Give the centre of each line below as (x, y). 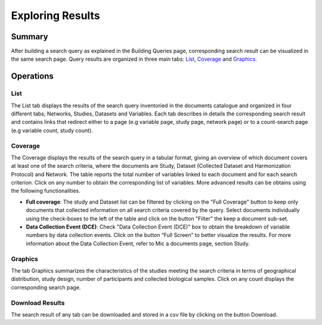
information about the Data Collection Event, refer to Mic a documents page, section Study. (138, 243)
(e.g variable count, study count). (52, 130)
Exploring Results (56, 15)
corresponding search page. (46, 287)
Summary (30, 37)
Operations (32, 76)
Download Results (38, 302)
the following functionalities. (46, 191)
